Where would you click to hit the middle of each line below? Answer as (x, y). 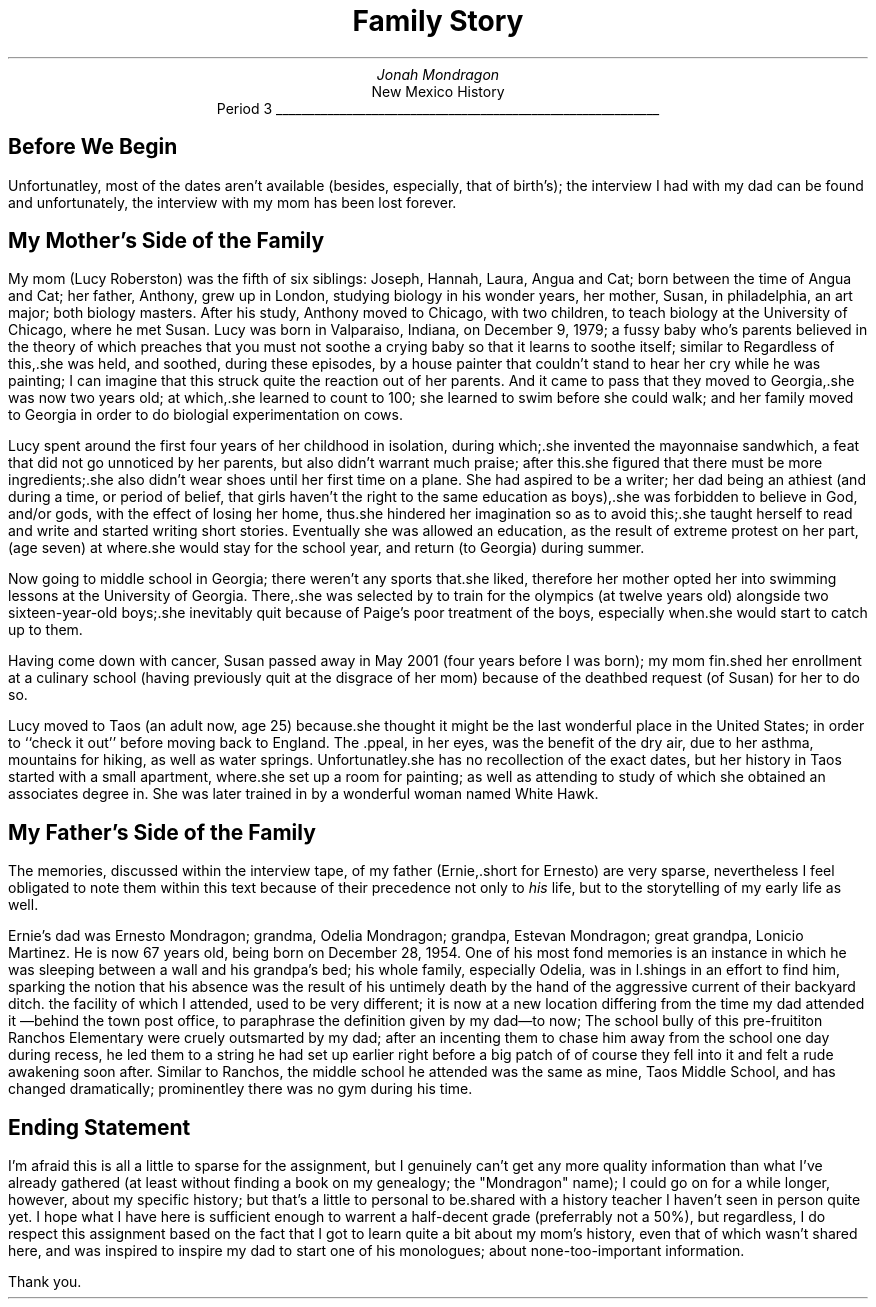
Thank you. (45, 1282)
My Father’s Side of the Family (162, 832)
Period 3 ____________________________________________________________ (438, 108)
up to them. (45, 630)
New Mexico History (438, 91)
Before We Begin (93, 147)
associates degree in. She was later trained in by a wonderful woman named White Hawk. (303, 794)
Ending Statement (99, 1127)
